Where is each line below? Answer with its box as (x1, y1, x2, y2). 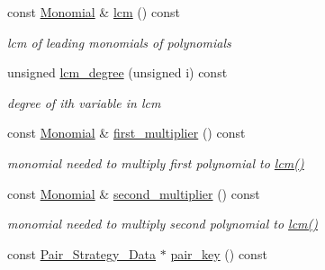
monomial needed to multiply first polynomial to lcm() (7, 153, 304, 172)
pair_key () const (170, 244, 267, 263)
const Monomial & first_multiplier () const (7, 123, 246, 142)
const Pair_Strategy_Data (7, 244, 157, 263)
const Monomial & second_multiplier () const (7, 184, 260, 202)
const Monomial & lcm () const (7, 3, 180, 21)
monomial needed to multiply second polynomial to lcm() (7, 214, 318, 233)
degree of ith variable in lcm (7, 93, 161, 112)
